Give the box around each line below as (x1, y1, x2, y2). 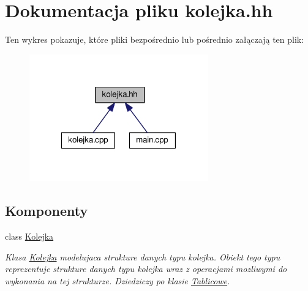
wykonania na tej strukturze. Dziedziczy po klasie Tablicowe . (5, 274, 230, 287)
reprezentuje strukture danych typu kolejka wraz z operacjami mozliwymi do (5, 262, 287, 275)
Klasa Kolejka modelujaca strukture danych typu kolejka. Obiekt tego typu (5, 250, 280, 263)
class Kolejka (5, 230, 54, 243)
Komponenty (5, 201, 88, 220)
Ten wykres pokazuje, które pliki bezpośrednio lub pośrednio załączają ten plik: (5, 33, 304, 46)
